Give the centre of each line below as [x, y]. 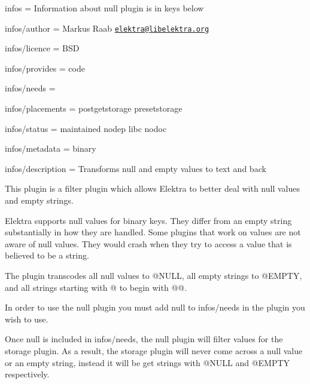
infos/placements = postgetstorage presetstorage [94, 108]
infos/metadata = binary [51, 148]
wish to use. [27, 319]
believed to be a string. [47, 255]
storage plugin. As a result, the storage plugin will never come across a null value [154, 350]
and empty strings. [39, 200]
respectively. [27, 374]
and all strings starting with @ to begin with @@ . [96, 287]
